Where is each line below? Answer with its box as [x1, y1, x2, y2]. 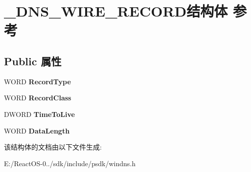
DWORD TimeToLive [4, 109, 75, 119]
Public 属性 [4, 53, 62, 68]
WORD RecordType [4, 76, 71, 86]
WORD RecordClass [4, 93, 71, 103]
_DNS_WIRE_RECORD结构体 [4, 1, 228, 21]
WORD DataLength [4, 125, 70, 135]
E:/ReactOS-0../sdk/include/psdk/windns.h [4, 158, 136, 168]
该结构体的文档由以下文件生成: [4, 142, 102, 152]
